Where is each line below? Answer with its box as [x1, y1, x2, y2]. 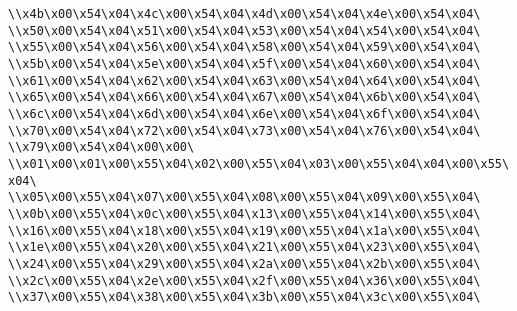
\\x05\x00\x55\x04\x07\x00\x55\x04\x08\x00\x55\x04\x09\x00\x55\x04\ [8, 190, 481, 205]
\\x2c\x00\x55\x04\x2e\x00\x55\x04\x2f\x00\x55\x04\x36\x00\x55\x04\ [8, 273, 481, 288]
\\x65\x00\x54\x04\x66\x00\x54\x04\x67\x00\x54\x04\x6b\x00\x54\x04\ [8, 90, 481, 105]
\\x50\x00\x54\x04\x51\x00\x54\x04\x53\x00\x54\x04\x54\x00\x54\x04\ [8, 23, 481, 38]
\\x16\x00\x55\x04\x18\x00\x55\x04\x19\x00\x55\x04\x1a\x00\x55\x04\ [8, 223, 481, 238]
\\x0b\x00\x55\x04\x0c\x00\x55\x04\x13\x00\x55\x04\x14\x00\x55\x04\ [8, 206, 481, 221]
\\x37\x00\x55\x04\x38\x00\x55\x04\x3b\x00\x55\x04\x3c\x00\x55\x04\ [8, 290, 481, 305]
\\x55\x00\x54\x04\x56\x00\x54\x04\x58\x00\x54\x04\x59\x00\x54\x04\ [8, 40, 481, 55]
